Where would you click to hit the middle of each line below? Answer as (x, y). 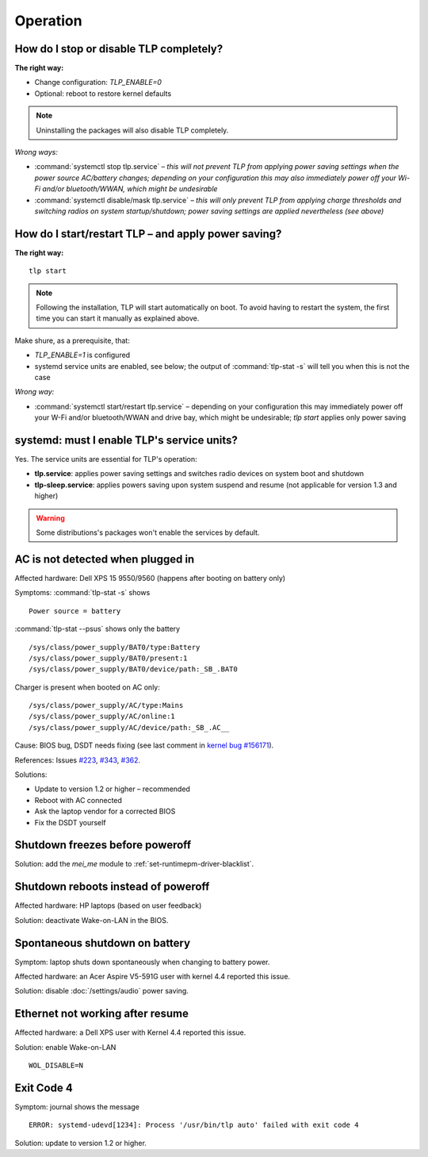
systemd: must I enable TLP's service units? (126, 440)
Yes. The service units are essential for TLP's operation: (106, 459)
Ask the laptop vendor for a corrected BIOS (105, 811)
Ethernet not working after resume (102, 1014)
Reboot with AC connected (78, 800)
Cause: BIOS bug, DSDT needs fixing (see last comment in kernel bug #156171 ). (144, 745)
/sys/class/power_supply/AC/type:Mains (106, 705)
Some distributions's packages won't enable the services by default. (148, 532)
